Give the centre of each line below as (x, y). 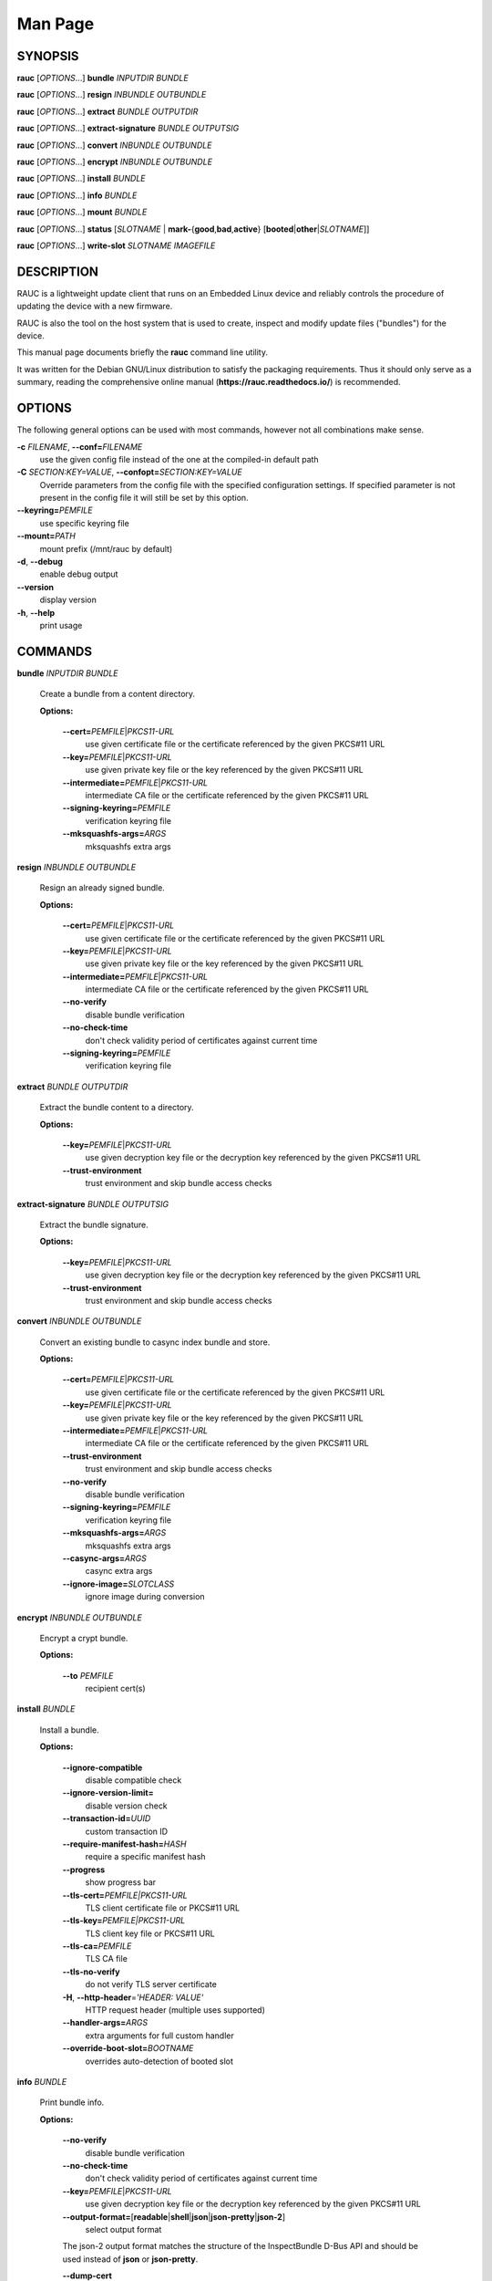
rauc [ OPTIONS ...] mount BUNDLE (82, 212)
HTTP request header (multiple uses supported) (175, 2010)
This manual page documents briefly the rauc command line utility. (143, 352)
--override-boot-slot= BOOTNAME (128, 2048)
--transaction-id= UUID (107, 1818)
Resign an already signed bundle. (102, 888)
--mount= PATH (46, 536)
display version (68, 600)
